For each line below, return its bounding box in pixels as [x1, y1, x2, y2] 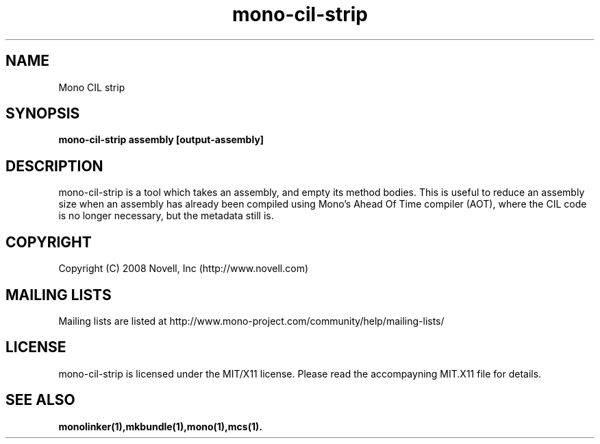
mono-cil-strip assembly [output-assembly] [58, 134, 264, 146]
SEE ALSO [5, 391, 75, 409]
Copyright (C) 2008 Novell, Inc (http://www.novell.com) [58, 262, 309, 275]
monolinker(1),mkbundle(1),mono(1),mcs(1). [58, 420, 262, 432]
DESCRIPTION [5, 157, 103, 175]
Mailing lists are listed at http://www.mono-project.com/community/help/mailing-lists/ [58, 314, 445, 327]
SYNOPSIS [5, 105, 80, 123]
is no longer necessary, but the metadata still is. [58, 210, 274, 222]
